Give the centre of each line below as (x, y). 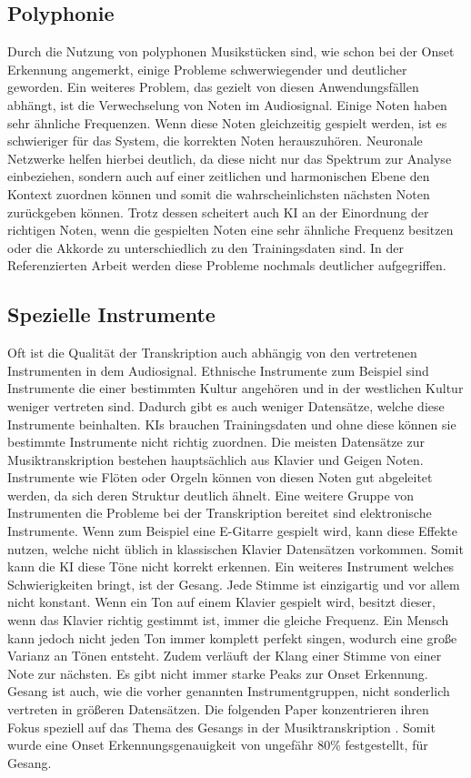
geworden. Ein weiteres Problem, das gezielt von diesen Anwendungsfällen (213, 87)
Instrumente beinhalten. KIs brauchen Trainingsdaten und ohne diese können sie (232, 424)
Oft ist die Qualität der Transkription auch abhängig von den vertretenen (212, 353)
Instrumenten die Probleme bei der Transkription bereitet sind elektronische (220, 513)
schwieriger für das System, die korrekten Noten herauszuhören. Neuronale (215, 141)
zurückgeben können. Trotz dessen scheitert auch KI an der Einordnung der (218, 212)
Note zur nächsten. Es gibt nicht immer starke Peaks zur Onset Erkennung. (218, 673)
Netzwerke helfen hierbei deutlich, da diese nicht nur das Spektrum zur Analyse (230, 158)
